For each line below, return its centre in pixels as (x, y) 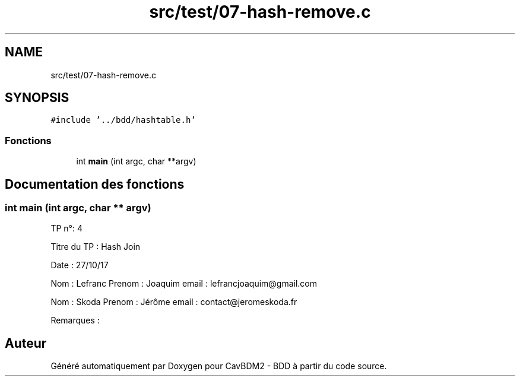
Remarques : (75, 320)
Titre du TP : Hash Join (96, 247)
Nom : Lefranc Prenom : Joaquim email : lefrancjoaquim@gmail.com (184, 284)
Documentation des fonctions (95, 184)
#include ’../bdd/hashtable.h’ (123, 120)
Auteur (26, 343)
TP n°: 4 (66, 228)
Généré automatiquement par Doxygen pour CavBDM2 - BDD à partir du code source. (219, 366)
